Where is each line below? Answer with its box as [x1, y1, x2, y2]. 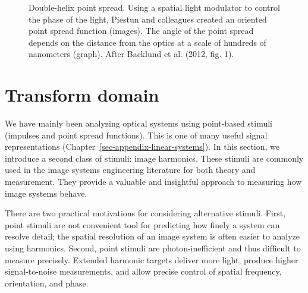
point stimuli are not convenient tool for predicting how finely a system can [5, 218, 280, 231]
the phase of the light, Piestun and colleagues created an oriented [29, 12, 267, 25]
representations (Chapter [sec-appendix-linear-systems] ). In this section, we [5, 140, 279, 153]
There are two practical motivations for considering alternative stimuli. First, [5, 207, 286, 219]
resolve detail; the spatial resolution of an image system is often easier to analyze [5, 230, 300, 242]
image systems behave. [5, 187, 87, 199]
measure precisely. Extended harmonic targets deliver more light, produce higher [5, 253, 298, 266]
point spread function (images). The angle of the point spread [29, 24, 254, 37]
